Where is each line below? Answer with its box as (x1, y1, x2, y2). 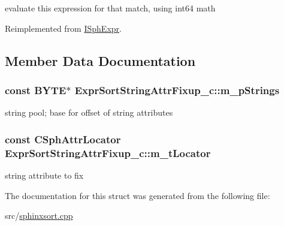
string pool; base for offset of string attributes (5, 106, 173, 119)
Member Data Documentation (5, 51, 196, 70)
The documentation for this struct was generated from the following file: (5, 189, 270, 201)
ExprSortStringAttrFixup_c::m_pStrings (74, 82, 280, 97)
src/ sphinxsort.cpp (5, 209, 73, 222)
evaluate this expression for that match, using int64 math (5, 2, 216, 14)
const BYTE (5, 82, 67, 97)
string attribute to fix (5, 168, 84, 181)
